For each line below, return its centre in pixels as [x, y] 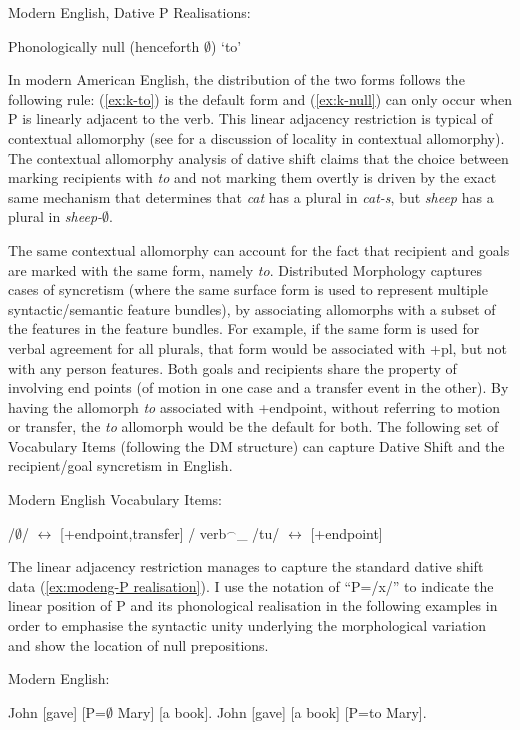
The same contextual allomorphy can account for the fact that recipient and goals [259, 249]
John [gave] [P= [57, 711]
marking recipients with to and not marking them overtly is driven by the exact [252, 177]
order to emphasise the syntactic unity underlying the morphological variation [247, 625]
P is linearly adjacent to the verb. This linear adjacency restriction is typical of [250, 118]
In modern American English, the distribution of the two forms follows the [236, 79]
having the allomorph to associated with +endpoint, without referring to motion [254, 406]
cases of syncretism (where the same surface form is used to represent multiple [248, 289]
